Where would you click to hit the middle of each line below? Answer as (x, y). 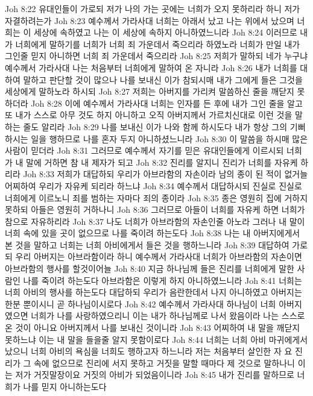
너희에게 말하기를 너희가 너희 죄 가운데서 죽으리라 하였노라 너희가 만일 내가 (158, 44)
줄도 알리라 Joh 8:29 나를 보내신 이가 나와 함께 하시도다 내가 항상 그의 (155, 126)
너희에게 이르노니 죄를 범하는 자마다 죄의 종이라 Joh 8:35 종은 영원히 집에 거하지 (156, 197)
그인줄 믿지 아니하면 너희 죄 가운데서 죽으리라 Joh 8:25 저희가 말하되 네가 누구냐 (156, 56)
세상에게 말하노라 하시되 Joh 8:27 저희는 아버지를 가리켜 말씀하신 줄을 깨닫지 (150, 91)
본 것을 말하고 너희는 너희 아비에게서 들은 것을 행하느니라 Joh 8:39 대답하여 (147, 244)
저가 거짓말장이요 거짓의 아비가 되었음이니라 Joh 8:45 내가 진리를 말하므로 (155, 375)
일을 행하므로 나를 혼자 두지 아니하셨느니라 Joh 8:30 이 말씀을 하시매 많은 (169, 138)
